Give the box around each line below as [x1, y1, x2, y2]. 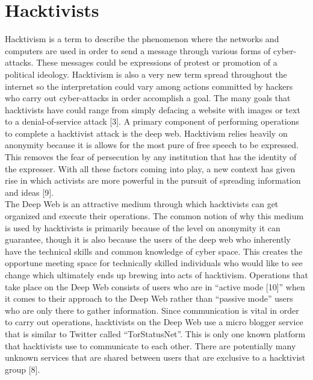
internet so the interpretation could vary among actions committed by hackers [5, 79, 293, 92]
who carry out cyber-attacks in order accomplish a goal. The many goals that [5, 92, 291, 104]
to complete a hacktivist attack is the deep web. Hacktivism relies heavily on [5, 126, 288, 139]
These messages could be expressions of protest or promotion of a [36, 56, 277, 69]
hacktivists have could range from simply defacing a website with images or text [5, 103, 300, 116]
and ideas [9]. [5, 185, 54, 198]
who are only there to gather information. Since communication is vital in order [5, 304, 299, 316]
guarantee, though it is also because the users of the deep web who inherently [5, 233, 291, 246]
